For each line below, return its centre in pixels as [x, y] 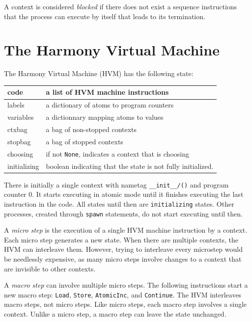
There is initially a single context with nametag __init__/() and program [116, 184]
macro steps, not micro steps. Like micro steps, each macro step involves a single [126, 304]
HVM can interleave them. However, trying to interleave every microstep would [123, 249]
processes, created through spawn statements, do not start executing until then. [123, 213]
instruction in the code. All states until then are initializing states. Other [119, 203]
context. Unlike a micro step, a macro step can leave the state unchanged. [115, 314]
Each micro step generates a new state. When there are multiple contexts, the [121, 239]
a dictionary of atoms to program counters [110, 105]
